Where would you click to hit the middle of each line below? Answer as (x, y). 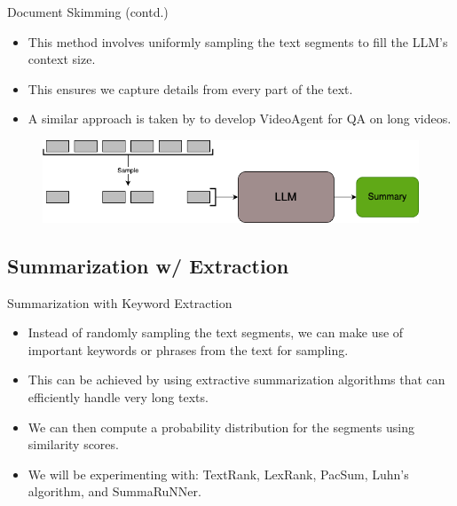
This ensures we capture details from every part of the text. (190, 88)
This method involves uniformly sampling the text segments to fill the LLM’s (238, 41)
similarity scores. (73, 444)
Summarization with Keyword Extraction (120, 302)
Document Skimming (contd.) (88, 12)
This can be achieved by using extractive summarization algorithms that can (236, 379)
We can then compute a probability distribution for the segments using (221, 427)
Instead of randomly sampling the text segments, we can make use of (216, 332)
